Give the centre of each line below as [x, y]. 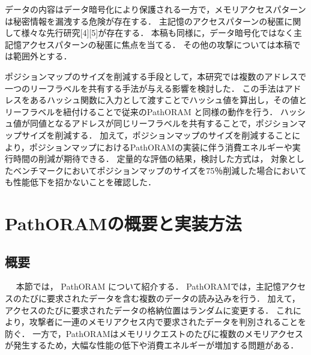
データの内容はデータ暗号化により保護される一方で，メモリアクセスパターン [155, 9]
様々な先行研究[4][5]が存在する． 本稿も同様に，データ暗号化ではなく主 [162, 33]
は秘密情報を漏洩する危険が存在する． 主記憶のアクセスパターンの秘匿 [145, 21]
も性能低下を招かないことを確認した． [80, 182]
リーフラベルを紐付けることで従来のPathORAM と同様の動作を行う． [141, 111]
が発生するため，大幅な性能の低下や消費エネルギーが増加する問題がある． [152, 345]
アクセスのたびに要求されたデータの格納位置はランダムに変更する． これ [149, 310]
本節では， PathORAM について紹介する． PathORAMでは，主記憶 [149, 286]
